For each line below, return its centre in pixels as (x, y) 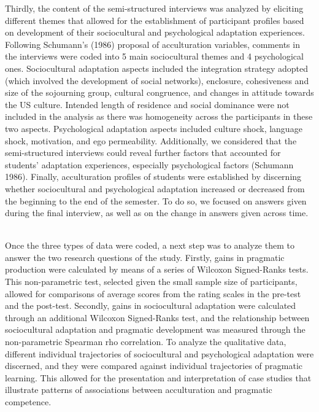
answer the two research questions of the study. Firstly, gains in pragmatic (145, 257)
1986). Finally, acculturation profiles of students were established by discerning (153, 177)
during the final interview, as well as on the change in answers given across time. (157, 213)
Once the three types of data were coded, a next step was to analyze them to (150, 245)
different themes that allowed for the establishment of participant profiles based (155, 20)
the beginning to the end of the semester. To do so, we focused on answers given (156, 200)
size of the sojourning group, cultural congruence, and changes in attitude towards (159, 92)
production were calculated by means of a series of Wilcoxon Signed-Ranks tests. (157, 269)
